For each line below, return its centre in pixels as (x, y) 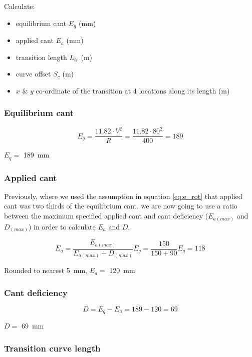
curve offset (33, 74)
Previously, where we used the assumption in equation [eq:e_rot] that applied (123, 196)
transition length (41, 57)
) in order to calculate (62, 226)
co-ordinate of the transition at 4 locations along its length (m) (133, 90)
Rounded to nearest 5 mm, (46, 270)
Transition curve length (52, 348)
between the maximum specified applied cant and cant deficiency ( (106, 216)
